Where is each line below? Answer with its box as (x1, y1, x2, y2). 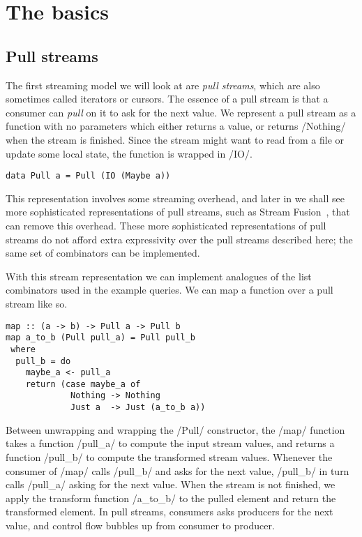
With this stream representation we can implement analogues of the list (6, 268, 312, 283)
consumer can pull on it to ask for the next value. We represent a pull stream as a (6, 105, 356, 119)
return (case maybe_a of (25, 379, 141, 389)
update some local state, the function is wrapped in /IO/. (6, 146, 252, 160)
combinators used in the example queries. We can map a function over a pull (6, 282, 333, 297)
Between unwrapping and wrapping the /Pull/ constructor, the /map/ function (6, 422, 345, 437)
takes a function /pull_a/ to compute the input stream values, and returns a (6, 436, 335, 451)
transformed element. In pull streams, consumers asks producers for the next (6, 504, 333, 519)
